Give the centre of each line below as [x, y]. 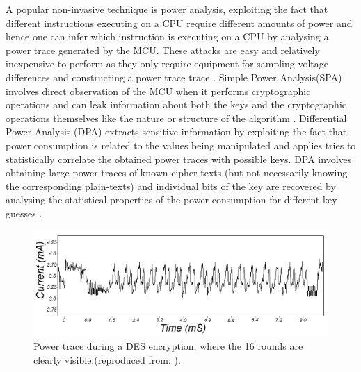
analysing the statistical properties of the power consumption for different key [171, 200]
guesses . [24, 213]
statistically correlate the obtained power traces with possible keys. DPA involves [179, 159]
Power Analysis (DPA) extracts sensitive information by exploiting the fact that [176, 132]
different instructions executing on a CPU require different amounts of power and [179, 23]
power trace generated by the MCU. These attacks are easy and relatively [163, 50]
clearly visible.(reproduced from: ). [107, 359]
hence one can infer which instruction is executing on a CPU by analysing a [167, 36]
